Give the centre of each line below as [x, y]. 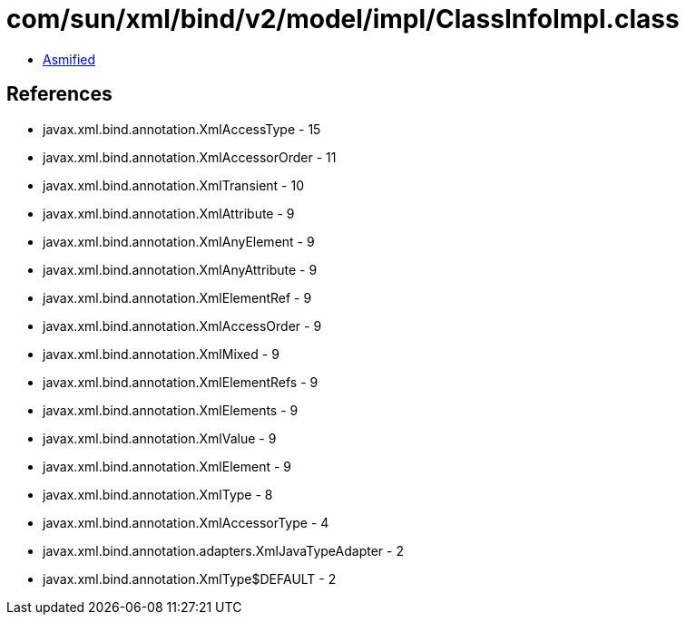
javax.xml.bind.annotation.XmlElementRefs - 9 [181, 382]
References [59, 94]
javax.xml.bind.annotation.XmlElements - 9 [171, 410]
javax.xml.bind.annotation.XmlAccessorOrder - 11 [190, 157]
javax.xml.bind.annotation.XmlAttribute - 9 [169, 213]
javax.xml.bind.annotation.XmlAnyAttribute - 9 [180, 269]
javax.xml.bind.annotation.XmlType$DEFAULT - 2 [190, 578]
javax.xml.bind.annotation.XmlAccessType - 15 [182, 129]
